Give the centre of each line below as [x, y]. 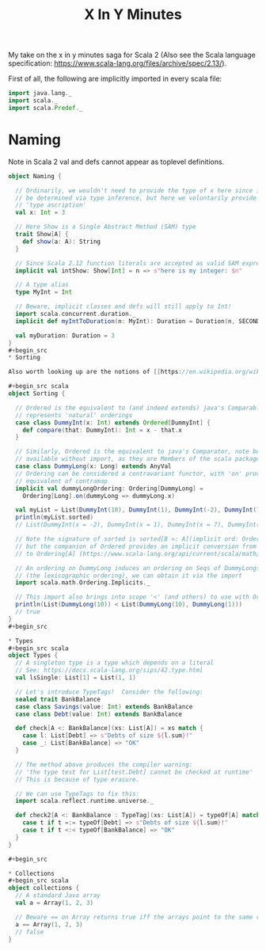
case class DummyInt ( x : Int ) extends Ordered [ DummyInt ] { [113, 422]
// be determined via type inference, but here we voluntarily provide [136, 198]
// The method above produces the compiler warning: [104, 765]
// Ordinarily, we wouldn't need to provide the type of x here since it [139, 190]
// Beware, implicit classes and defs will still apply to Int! [123, 306]
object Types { [33, 656]
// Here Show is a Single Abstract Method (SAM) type [106, 227]
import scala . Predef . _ [46, 108]
